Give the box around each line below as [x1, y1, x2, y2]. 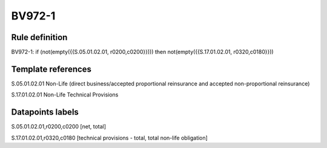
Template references [11, 64, 92, 74]
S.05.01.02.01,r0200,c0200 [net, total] [11, 123, 106, 130]
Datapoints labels [11, 107, 79, 118]
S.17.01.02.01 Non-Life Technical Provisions [11, 91, 119, 98]
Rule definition [11, 32, 68, 42]
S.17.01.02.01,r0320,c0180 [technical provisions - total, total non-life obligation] [11, 134, 208, 141]
